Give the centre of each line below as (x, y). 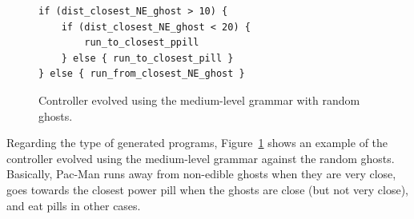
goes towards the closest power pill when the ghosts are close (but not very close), (207, 189)
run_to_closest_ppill (142, 43)
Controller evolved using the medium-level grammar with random (199, 100)
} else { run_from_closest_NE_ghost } (142, 74)
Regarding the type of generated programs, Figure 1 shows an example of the (197, 143)
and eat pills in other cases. (74, 205)
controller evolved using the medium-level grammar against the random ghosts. (201, 158)
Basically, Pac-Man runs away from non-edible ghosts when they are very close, (201, 174)
